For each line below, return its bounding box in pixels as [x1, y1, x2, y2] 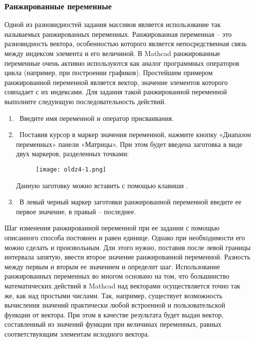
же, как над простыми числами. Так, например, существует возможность [4, 290, 223, 300]
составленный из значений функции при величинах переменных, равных [4, 319, 222, 329]
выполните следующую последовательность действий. [4, 96, 167, 106]
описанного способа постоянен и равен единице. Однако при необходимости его [4, 232, 245, 242]
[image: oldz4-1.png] [35, 166, 106, 173]
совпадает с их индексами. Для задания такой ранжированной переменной [4, 86, 227, 97]
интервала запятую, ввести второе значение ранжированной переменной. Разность [4, 252, 251, 262]
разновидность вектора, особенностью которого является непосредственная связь [4, 38, 247, 49]
